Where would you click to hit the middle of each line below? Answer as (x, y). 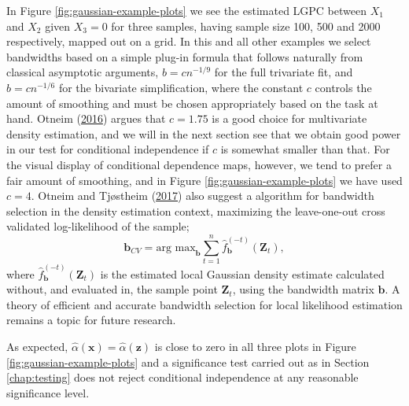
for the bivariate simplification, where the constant (181, 87)
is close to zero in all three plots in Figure (255, 347)
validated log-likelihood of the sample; (98, 226)
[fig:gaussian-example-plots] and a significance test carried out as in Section (188, 362)
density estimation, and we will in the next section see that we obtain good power (204, 133)
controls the (343, 87)
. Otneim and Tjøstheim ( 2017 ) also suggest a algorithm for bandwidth (203, 196)
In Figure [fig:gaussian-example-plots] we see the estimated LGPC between (187, 10)
